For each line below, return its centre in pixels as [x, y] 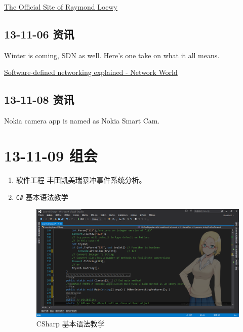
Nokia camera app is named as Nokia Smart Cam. [82, 121]
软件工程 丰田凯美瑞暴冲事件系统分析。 [81, 179]
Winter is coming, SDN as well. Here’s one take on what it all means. [112, 55]
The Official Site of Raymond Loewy [61, 7]
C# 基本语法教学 [42, 197]
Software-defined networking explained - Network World [91, 72]
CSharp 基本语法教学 [70, 324]
